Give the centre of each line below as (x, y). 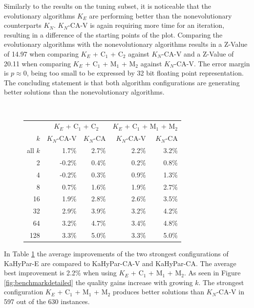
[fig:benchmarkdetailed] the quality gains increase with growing (98, 282)
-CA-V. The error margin (212, 63)
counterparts (23, 25)
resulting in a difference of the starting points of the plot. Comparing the (113, 34)
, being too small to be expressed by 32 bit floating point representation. (135, 73)
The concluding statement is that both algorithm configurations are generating (122, 82)
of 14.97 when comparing (41, 53)
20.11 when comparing (37, 63)
